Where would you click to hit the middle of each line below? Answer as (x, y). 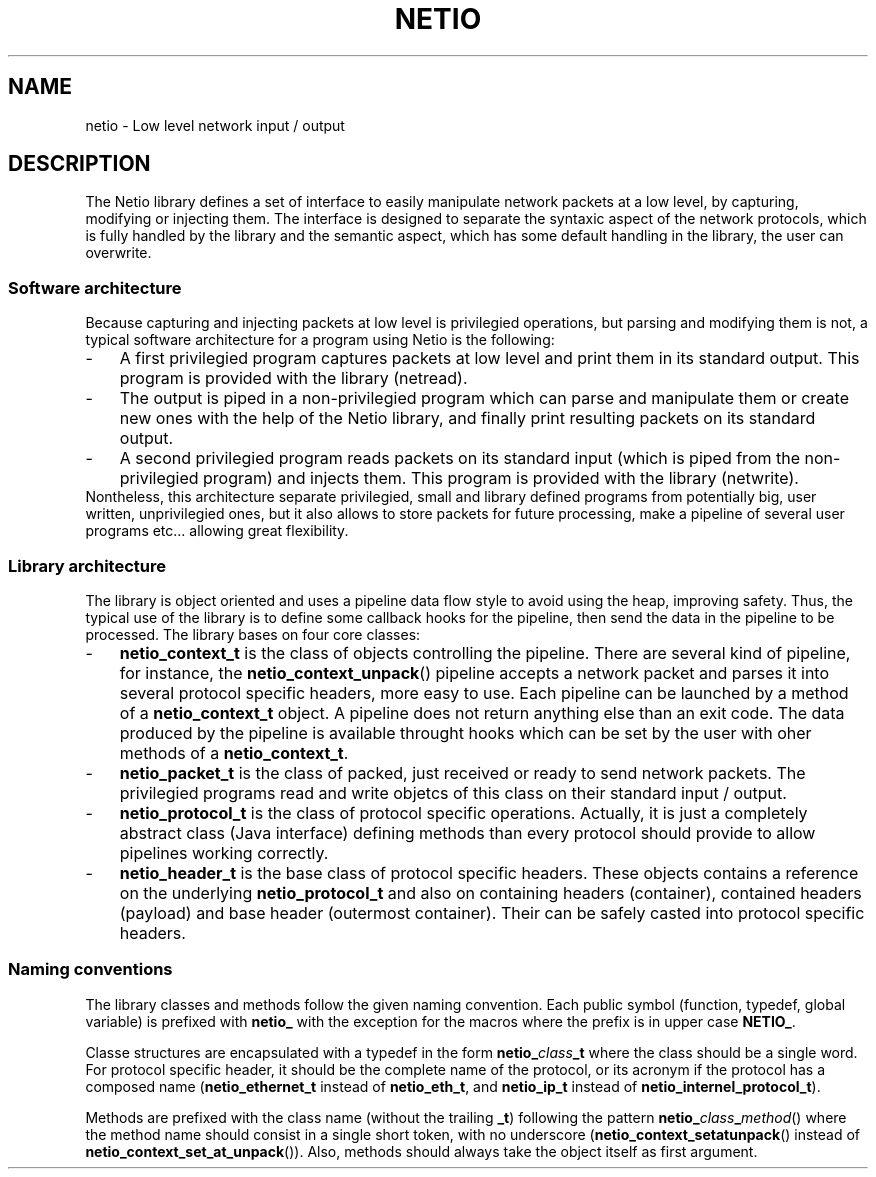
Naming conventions (90, 969)
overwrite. (118, 253)
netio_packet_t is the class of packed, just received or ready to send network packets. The (462, 772)
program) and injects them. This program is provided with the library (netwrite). (501, 478)
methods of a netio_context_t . (234, 752)
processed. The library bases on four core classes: (253, 634)
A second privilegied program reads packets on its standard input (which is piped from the (460, 458)
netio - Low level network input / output (215, 125)
